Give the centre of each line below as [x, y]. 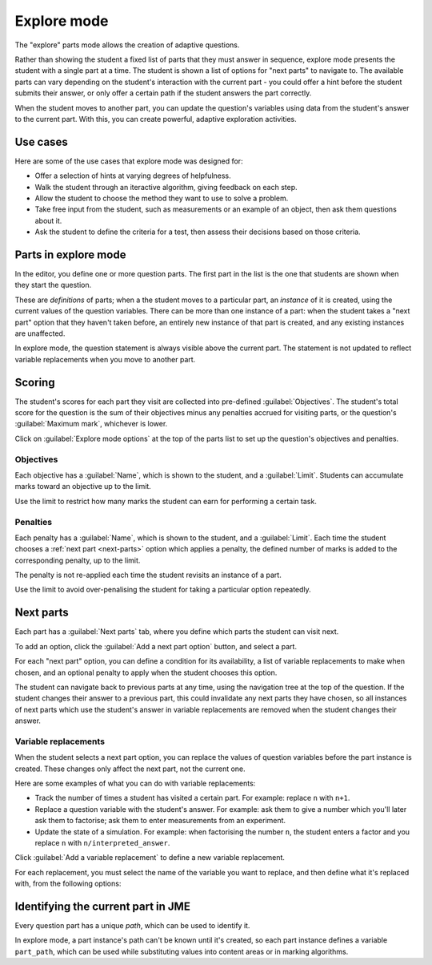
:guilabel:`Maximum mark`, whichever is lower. [91, 424]
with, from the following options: [68, 884]
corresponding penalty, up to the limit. [78, 560]
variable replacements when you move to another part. [105, 359]
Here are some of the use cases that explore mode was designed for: [129, 161]
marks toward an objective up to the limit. [83, 487]
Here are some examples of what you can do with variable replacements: [135, 783]
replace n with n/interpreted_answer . [102, 843]
